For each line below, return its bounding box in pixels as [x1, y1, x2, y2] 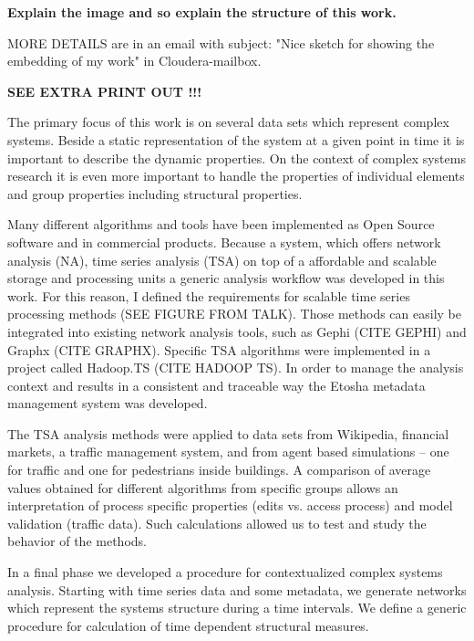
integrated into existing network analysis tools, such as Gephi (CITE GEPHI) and [7, 321, 467, 341]
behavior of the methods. [7, 531, 147, 551]
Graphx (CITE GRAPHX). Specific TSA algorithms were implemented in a [7, 340, 431, 359]
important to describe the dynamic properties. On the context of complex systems [7, 148, 466, 167]
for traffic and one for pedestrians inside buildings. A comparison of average [7, 460, 431, 479]
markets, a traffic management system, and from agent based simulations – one [7, 442, 449, 461]
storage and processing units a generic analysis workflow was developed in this [7, 268, 445, 288]
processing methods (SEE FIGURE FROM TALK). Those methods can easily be [7, 304, 461, 323]
